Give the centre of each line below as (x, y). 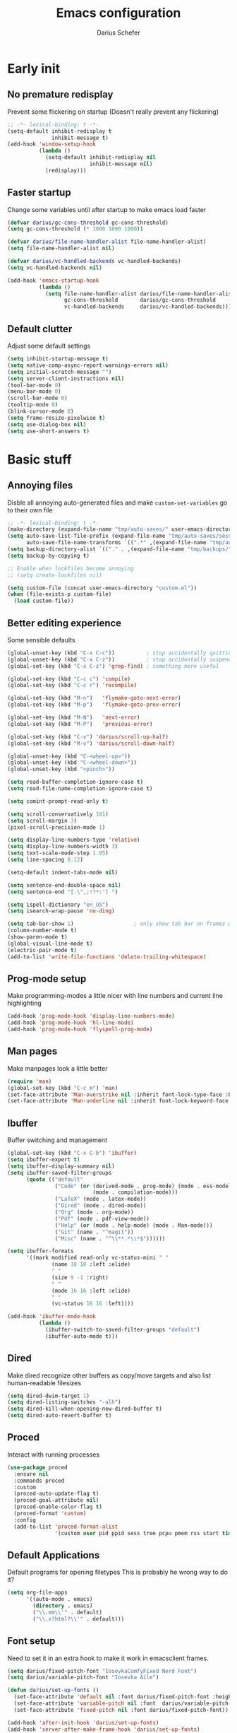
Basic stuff (39, 459)
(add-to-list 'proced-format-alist (66, 1527)
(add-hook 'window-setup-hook (52, 144)
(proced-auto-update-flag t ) (56, 1494)
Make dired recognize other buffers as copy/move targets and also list (109, 1375)
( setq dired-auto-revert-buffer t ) (60, 1416)
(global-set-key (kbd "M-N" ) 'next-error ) (74, 718)
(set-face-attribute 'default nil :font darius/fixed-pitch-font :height (124, 1697)
